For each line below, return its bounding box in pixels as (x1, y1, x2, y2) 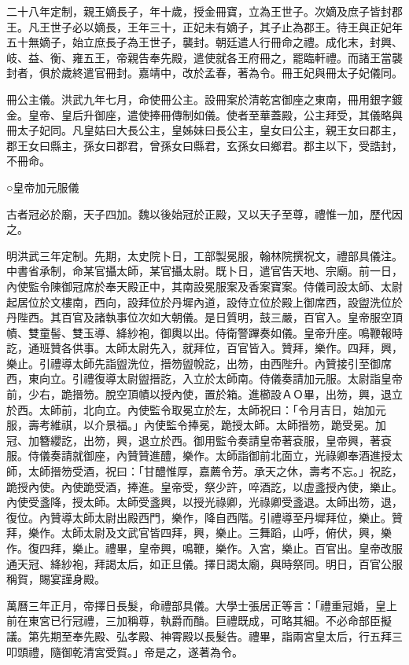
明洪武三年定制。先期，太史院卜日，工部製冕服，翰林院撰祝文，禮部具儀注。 (6, 247, 403, 263)
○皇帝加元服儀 (6, 178, 79, 195)
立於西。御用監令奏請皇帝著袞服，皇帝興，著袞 (149, 432, 392, 448)
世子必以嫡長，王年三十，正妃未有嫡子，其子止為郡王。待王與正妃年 (50, 18, 403, 35)
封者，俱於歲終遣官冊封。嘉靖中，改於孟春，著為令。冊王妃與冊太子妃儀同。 (6, 64, 403, 81)
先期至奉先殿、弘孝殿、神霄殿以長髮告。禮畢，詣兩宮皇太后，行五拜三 (39, 627, 403, 644)
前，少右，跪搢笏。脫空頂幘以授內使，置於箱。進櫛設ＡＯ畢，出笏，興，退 (6, 386, 392, 402)
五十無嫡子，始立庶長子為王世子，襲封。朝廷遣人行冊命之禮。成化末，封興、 (6, 34, 403, 50)
